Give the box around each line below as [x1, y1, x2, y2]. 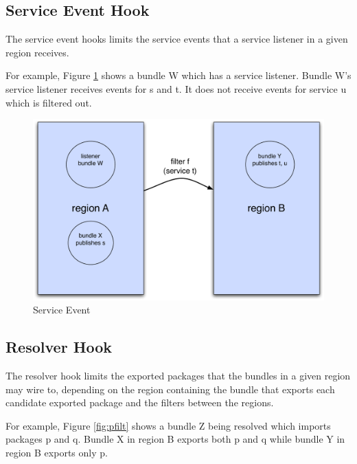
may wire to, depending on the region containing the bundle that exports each [5, 382, 335, 396]
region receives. [5, 45, 69, 59]
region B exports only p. [5, 445, 108, 459]
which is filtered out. [5, 95, 92, 109]
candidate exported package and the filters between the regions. [5, 395, 274, 410]
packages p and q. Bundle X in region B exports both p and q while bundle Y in [5, 432, 345, 446]
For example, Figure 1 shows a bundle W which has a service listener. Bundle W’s [5, 68, 352, 82]
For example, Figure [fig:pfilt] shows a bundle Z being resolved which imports [5, 418, 331, 432]
